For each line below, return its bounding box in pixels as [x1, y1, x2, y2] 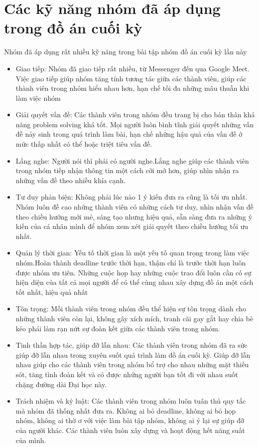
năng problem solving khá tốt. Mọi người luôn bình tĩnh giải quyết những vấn [15, 119, 254, 129]
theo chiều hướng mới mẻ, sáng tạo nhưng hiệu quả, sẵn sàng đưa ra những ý [15, 211, 253, 222]
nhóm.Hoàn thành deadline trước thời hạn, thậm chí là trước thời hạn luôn [15, 257, 246, 267]
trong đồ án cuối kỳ [4, 17, 142, 38]
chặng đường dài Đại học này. [15, 379, 107, 389]
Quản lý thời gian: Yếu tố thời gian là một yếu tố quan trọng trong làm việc [15, 247, 250, 258]
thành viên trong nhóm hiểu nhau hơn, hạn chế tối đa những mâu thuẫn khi [15, 83, 250, 93]
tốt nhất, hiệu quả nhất [15, 286, 88, 297]
